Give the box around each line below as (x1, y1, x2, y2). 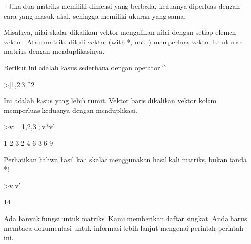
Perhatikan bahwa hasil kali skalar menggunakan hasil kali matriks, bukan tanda (4, 154, 247, 164)
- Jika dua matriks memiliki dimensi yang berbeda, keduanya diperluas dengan (4, 1, 240, 11)
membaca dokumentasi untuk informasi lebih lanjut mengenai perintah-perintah (4, 222, 243, 233)
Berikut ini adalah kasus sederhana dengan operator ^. (4, 62, 168, 72)
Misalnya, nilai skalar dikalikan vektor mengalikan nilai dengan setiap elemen (4, 27, 236, 37)
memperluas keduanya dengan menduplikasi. (4, 105, 137, 115)
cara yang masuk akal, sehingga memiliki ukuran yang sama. (4, 10, 186, 21)
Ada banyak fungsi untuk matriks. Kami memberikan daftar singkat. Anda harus (4, 213, 247, 223)
